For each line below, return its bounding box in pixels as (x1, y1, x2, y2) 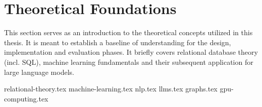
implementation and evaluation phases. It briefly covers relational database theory (4, 47, 258, 57)
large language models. (4, 66, 74, 77)
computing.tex (4, 93, 48, 103)
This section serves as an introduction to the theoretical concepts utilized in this (4, 27, 253, 38)
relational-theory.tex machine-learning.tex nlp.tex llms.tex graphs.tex (4, 83, 218, 94)
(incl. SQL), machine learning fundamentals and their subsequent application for (4, 56, 253, 67)
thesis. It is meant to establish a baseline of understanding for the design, (4, 37, 231, 47)
